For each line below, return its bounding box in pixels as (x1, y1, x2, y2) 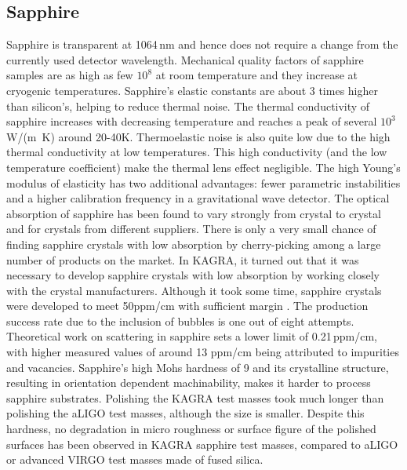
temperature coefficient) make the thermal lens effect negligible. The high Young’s (6, 158, 401, 175)
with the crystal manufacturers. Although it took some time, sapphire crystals (6, 282, 382, 298)
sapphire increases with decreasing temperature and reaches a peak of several (6, 113, 377, 129)
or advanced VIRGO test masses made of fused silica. (6, 451, 263, 468)
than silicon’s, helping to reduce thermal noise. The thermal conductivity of (6, 97, 370, 114)
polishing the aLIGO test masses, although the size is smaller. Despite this (6, 405, 365, 421)
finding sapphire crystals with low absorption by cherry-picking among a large (6, 235, 381, 252)
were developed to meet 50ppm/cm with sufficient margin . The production (6, 297, 369, 314)
